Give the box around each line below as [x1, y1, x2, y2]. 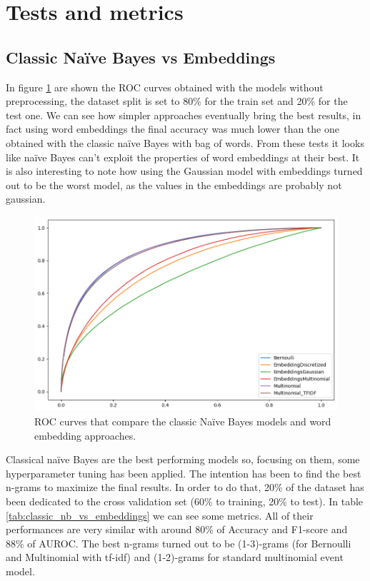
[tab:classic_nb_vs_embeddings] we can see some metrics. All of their [6, 507, 314, 522]
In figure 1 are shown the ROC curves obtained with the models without [6, 79, 324, 94]
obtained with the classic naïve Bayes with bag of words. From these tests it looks [6, 135, 364, 150]
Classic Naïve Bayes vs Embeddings [6, 46, 276, 68]
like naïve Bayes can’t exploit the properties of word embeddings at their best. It [6, 149, 360, 164]
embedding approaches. [34, 428, 136, 443]
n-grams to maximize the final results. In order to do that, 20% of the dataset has [6, 480, 364, 495]
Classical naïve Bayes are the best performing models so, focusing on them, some [6, 452, 360, 467]
